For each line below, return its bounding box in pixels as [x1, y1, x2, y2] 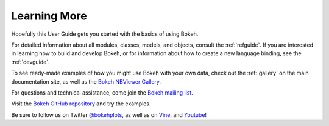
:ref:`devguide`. [11, 58, 50, 65]
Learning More [11, 9, 88, 22]
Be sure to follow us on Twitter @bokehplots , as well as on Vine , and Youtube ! [11, 111, 207, 118]
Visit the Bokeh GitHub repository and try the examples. [11, 100, 151, 107]
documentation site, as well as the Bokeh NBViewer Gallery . [11, 78, 161, 85]
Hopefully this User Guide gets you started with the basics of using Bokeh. [11, 30, 199, 38]
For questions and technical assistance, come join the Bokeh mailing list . [11, 88, 193, 96]
